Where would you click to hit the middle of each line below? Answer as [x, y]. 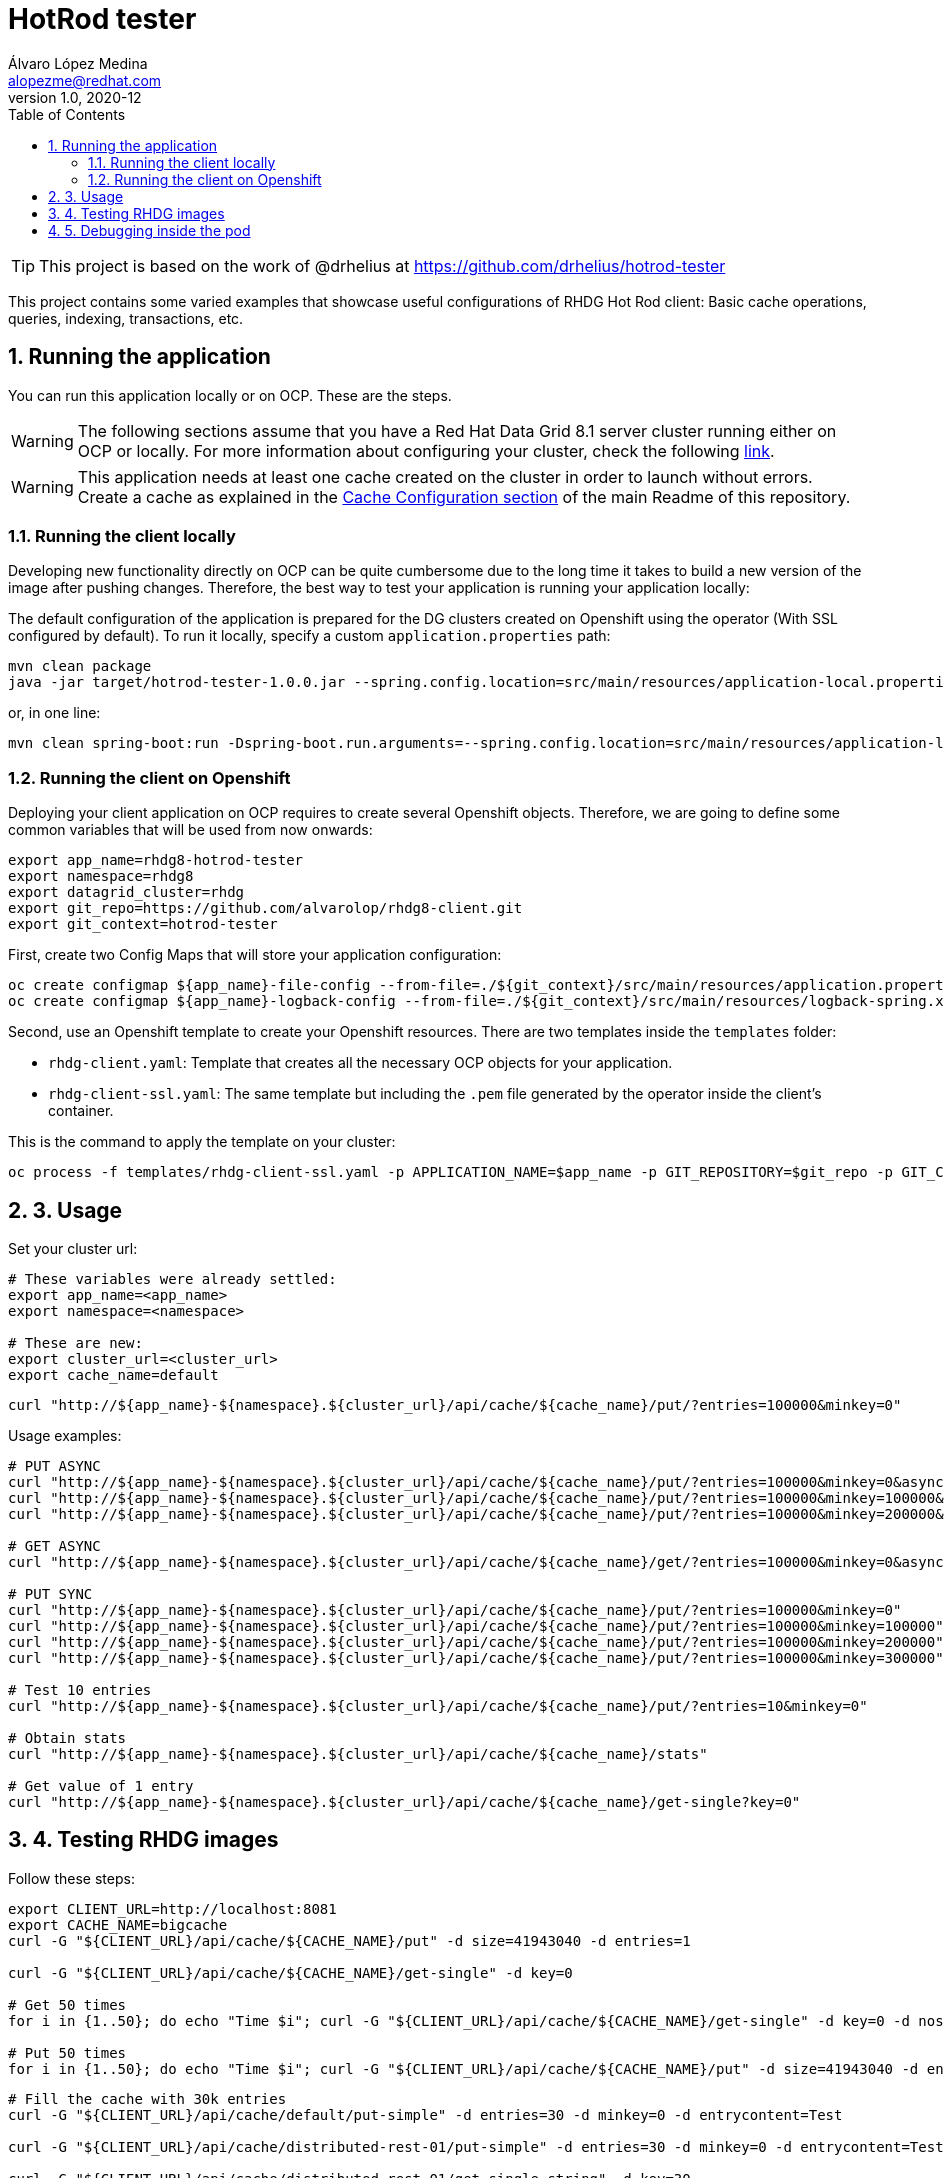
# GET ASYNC [54, 1545]
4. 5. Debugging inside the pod [149, 230]
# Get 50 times [67, 2004]
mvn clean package [80, 666]
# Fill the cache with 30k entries [147, 2098]
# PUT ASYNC [54, 1465]
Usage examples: [65, 1435]
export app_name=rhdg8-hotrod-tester [156, 860]
